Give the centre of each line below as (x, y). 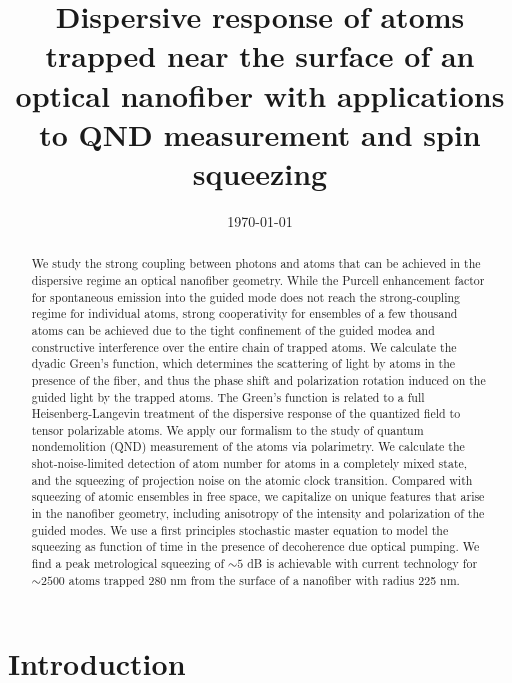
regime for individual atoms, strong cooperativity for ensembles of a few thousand (244, 313)
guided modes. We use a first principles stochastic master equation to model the (240, 529)
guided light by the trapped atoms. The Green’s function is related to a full (228, 396)
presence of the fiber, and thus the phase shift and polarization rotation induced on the (258, 379)
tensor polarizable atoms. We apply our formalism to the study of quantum (227, 429)
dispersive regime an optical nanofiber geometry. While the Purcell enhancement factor (258, 279)
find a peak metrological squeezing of (128, 563)
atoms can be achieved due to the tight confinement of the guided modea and (233, 329)
